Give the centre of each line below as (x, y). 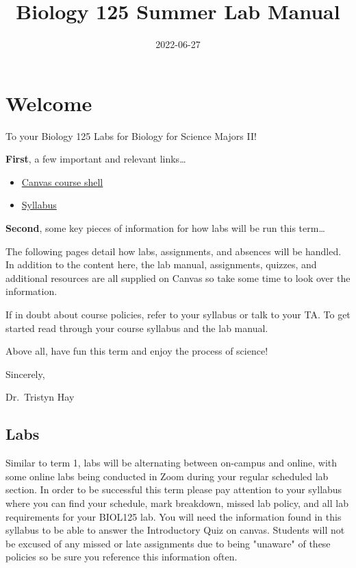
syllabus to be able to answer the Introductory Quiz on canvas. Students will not (175, 530)
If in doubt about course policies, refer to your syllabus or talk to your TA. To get (178, 314)
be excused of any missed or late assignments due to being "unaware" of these (168, 543)
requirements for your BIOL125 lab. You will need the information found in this (174, 516)
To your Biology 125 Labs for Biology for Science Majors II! (131, 135)
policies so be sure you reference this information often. (122, 557)
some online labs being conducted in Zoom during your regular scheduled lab (167, 476)
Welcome (49, 103)
